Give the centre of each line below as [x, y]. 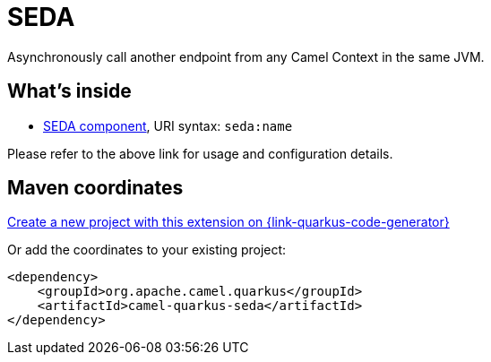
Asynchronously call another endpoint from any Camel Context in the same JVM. [246, 56]
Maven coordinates [95, 188]
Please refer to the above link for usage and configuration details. [200, 153]
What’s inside [69, 91]
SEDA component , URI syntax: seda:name [168, 125]
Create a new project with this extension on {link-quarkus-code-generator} [228, 222]
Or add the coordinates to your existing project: [147, 250]
